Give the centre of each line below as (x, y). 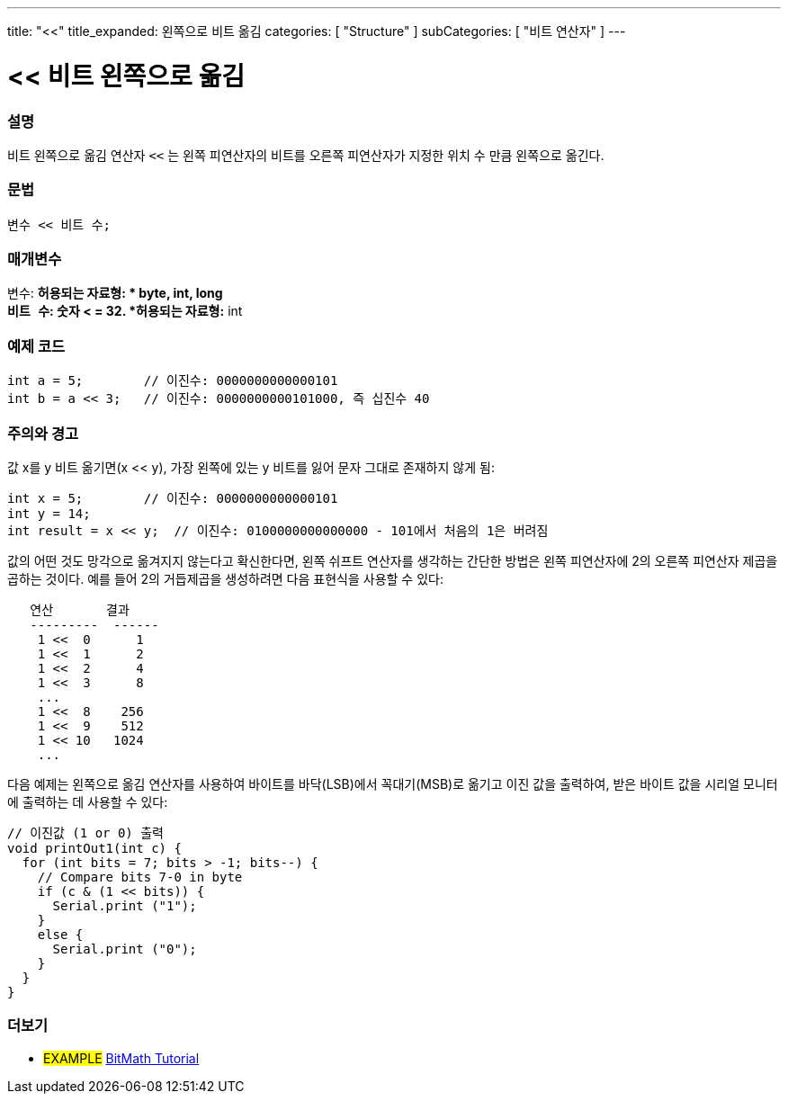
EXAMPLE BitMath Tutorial (121, 1058)
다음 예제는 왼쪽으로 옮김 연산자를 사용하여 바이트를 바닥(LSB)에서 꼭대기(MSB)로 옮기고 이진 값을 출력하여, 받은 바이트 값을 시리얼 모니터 (393, 783)
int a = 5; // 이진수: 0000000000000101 (173, 381)
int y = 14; (49, 513)
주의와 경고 (43, 433)
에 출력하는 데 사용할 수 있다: (88, 801)
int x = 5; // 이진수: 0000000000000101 (173, 498)
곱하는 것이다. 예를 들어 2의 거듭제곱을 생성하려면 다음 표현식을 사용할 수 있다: (225, 578)
